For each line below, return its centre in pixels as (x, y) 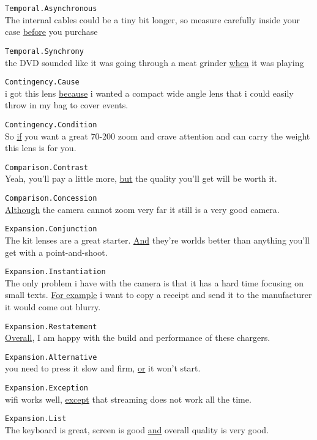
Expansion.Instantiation (55, 272)
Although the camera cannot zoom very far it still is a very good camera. (142, 209)
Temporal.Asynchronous (51, 9)
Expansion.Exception (47, 388)
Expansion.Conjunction (51, 229)
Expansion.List (36, 419)
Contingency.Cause (42, 82)
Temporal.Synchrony (44, 51)
